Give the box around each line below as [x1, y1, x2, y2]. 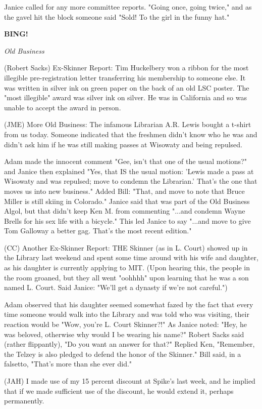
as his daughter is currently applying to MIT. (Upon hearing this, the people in [4, 262, 250, 273]
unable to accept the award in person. [4, 102, 121, 112]
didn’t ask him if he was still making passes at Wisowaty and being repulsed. [4, 139, 242, 149]
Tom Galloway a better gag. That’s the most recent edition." [4, 225, 192, 236]
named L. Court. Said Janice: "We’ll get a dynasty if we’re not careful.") [4, 282, 228, 293]
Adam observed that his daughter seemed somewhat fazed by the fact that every [4, 299, 253, 309]
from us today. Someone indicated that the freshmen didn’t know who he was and [4, 129, 257, 139]
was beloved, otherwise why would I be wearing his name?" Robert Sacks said [4, 329, 244, 339]
